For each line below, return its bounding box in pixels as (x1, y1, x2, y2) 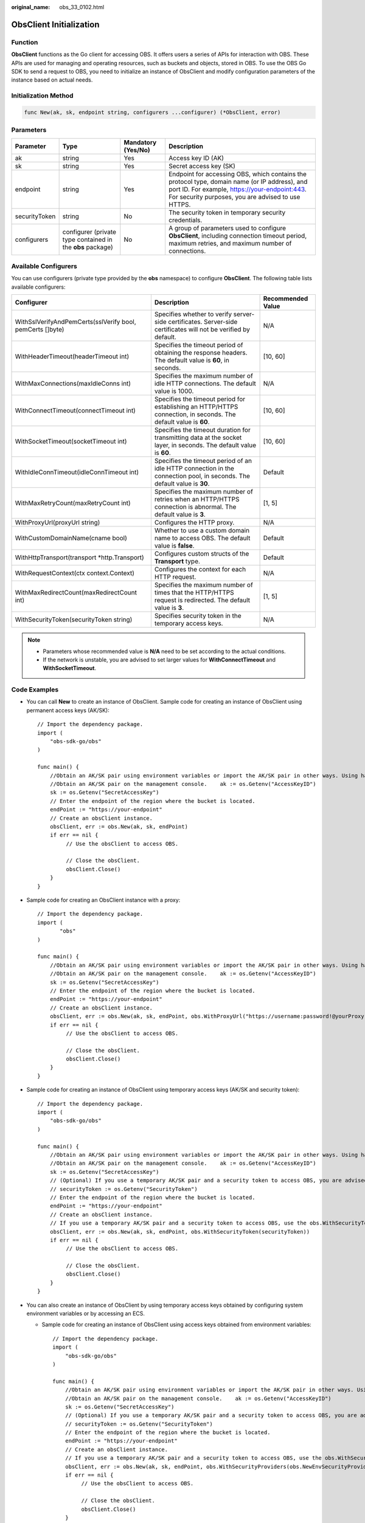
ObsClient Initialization (11, 19, 100, 30)
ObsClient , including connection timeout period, (168, 231, 307, 240)
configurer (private (62, 227, 117, 236)
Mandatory (123, 138, 157, 146)
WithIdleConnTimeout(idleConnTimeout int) (15, 468, 139, 476)
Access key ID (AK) (168, 154, 224, 162)
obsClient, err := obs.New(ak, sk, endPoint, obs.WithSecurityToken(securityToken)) (49, 1228, 310, 1235)
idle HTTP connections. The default (154, 380, 257, 388)
